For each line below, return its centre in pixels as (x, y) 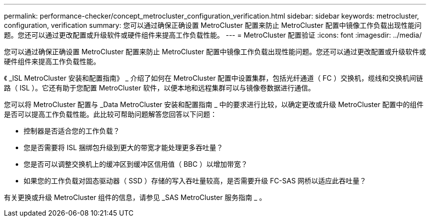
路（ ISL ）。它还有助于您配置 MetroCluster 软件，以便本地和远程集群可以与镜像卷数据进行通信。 (160, 88)
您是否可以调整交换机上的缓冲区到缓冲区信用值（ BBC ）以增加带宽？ (136, 164)
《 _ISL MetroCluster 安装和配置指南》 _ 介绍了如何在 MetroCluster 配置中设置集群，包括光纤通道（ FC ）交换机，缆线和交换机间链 (214, 78)
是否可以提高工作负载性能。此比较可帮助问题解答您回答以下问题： (110, 114)
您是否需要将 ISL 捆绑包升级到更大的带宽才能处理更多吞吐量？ (123, 147)
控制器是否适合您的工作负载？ (72, 131)
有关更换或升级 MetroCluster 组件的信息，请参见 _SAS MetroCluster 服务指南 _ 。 (135, 197)
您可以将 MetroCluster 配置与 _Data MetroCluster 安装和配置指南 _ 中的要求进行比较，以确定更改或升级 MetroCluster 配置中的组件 (214, 104)
